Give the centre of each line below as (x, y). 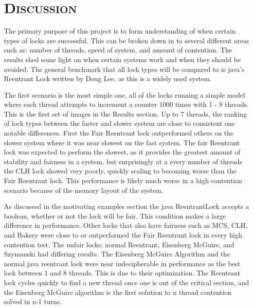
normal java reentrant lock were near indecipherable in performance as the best (122, 263)
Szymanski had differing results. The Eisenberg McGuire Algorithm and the (117, 254)
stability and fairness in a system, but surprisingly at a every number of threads (123, 161)
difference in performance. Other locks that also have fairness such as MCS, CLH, (126, 225)
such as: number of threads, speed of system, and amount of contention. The (118, 50)
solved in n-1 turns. (33, 301)
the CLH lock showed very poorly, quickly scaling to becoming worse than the (120, 171)
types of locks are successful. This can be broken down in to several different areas (126, 40)
